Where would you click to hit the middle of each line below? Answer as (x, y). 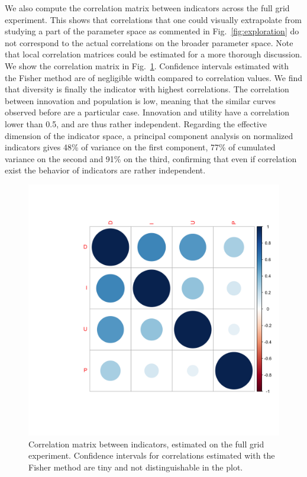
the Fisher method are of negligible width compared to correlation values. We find (154, 77)
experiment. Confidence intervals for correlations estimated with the (152, 455)
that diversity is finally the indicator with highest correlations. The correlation (147, 89)
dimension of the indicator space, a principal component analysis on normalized (149, 135)
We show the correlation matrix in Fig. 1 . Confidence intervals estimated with (147, 65)
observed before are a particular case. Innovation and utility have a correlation (147, 112)
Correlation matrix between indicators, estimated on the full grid (146, 444)
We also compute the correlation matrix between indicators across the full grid (147, 8)
